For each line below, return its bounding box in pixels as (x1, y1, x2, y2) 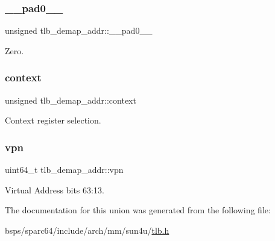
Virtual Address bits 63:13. (5, 183, 104, 196)
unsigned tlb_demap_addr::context (5, 93, 136, 106)
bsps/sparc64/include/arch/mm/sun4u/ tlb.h (5, 224, 169, 236)
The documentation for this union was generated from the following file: (5, 204, 271, 216)
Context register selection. (5, 114, 101, 127)
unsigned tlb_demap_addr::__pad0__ (5, 24, 153, 37)
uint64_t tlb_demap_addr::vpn (5, 163, 124, 176)
